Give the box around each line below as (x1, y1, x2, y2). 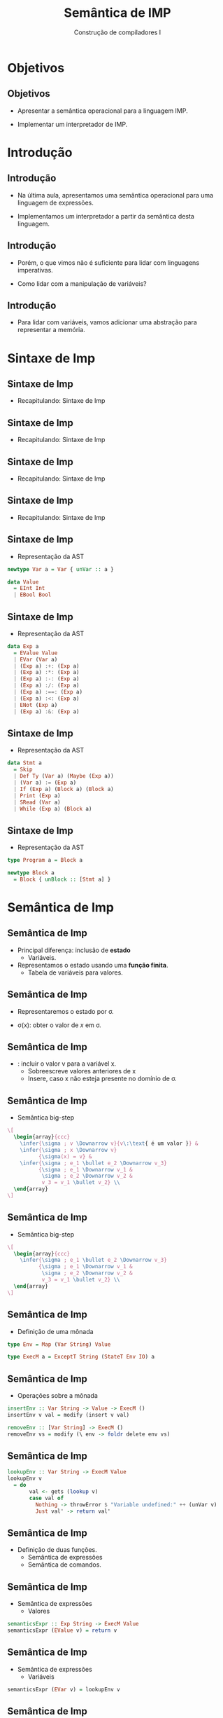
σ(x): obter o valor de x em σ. (17, 1021, 101, 1029)
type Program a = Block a (7, 857, 82, 864)
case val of (29, 1494, 64, 1501)
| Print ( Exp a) (13, 792, 61, 799)
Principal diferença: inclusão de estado (17, 946, 131, 954)
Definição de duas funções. (17, 1546, 98, 1554)
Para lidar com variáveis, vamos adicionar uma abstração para (17, 318, 197, 327)
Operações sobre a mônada (17, 1391, 98, 1400)
